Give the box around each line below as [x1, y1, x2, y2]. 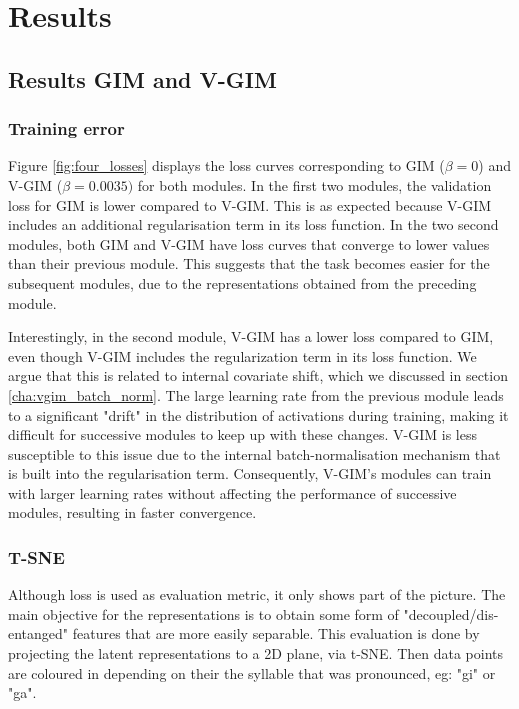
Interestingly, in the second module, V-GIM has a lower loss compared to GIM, [8, 326, 494, 347]
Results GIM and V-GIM [8, 63, 277, 94]
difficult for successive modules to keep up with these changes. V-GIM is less [8, 424, 477, 445]
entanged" [8, 623, 69, 644]
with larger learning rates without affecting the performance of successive [8, 482, 457, 503]
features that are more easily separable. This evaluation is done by [72, 623, 480, 644]
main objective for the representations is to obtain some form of [8, 603, 399, 624]
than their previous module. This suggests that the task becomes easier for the [8, 253, 490, 274]
